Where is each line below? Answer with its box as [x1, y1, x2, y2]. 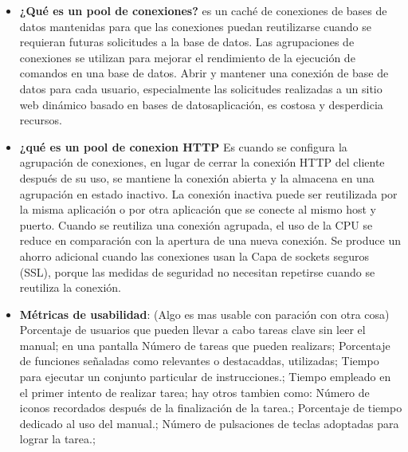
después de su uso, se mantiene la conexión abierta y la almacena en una [19, 169, 375, 186]
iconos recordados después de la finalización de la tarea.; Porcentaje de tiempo [19, 399, 402, 416]
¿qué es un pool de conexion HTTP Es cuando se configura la [19, 138, 347, 155]
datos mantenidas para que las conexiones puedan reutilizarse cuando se [19, 18, 371, 34]
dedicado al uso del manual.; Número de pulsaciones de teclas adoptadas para [19, 415, 399, 431]
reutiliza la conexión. [19, 279, 122, 296]
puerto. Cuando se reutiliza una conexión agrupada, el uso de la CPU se [19, 216, 373, 233]
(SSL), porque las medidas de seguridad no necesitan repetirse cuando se [19, 263, 375, 280]
